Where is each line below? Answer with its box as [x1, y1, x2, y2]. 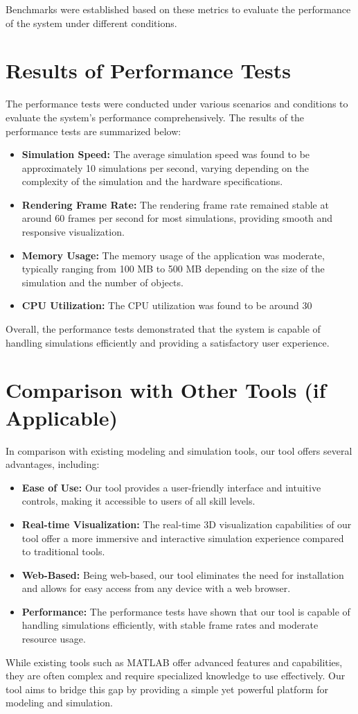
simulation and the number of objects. [21, 275, 184, 289]
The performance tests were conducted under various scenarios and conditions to [6, 96, 348, 111]
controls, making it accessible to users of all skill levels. [21, 494, 256, 508]
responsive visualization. [21, 225, 125, 239]
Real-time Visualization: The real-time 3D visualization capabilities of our [21, 516, 352, 531]
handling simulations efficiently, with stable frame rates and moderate [21, 618, 319, 632]
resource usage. [21, 632, 86, 646]
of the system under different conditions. [6, 15, 177, 30]
